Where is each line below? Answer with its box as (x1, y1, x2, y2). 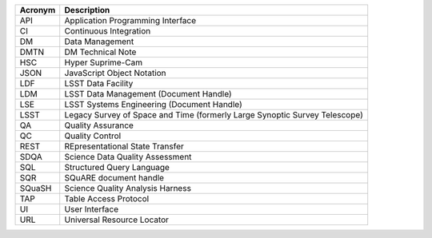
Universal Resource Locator (64, 214, 170, 225)
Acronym (19, 5, 56, 15)
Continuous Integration (64, 26, 151, 36)
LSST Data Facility (64, 78, 134, 89)
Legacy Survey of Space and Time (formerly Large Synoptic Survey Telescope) (64, 109, 363, 120)
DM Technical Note (64, 46, 137, 58)
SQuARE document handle (64, 173, 164, 183)
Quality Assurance (64, 120, 134, 131)
